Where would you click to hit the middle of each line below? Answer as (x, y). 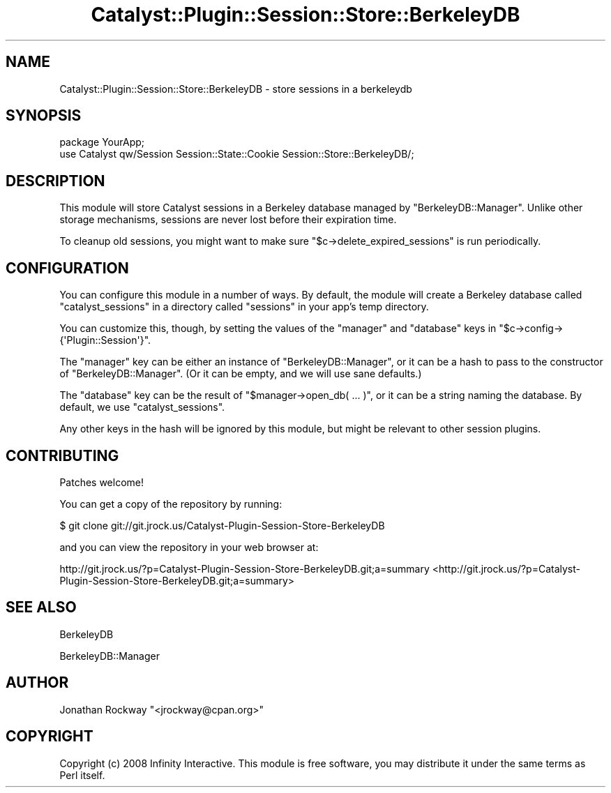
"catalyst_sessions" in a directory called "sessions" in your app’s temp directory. (244, 307)
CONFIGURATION (67, 268)
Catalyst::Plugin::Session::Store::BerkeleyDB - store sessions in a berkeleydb (236, 89)
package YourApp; (102, 142)
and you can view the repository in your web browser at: (189, 547)
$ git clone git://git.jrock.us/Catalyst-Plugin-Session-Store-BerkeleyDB (222, 525)
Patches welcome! (102, 482)
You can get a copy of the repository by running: (171, 504)
